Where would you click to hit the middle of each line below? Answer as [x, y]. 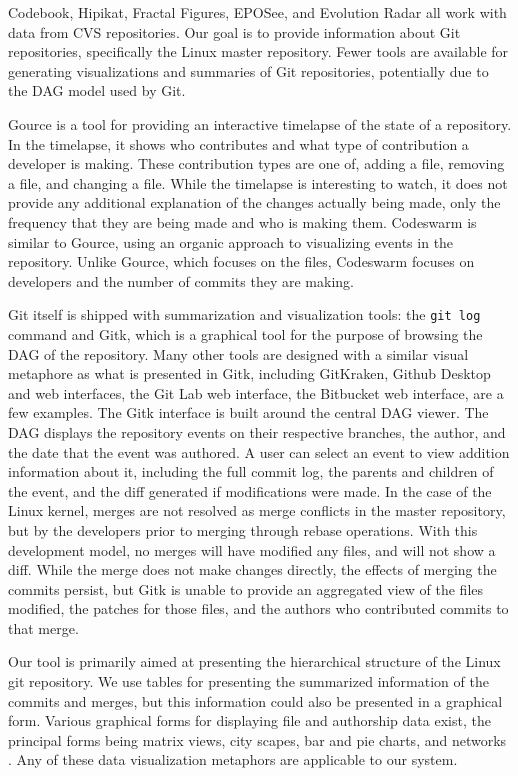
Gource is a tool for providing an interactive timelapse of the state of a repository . [260, 123]
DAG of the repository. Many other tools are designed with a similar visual [238, 353]
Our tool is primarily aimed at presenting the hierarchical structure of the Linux [254, 661]
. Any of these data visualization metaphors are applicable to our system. [233, 759]
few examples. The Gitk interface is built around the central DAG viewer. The [248, 412]
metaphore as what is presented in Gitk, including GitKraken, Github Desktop [249, 373]
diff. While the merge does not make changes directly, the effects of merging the [252, 569]
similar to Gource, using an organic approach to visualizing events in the [231, 241]
